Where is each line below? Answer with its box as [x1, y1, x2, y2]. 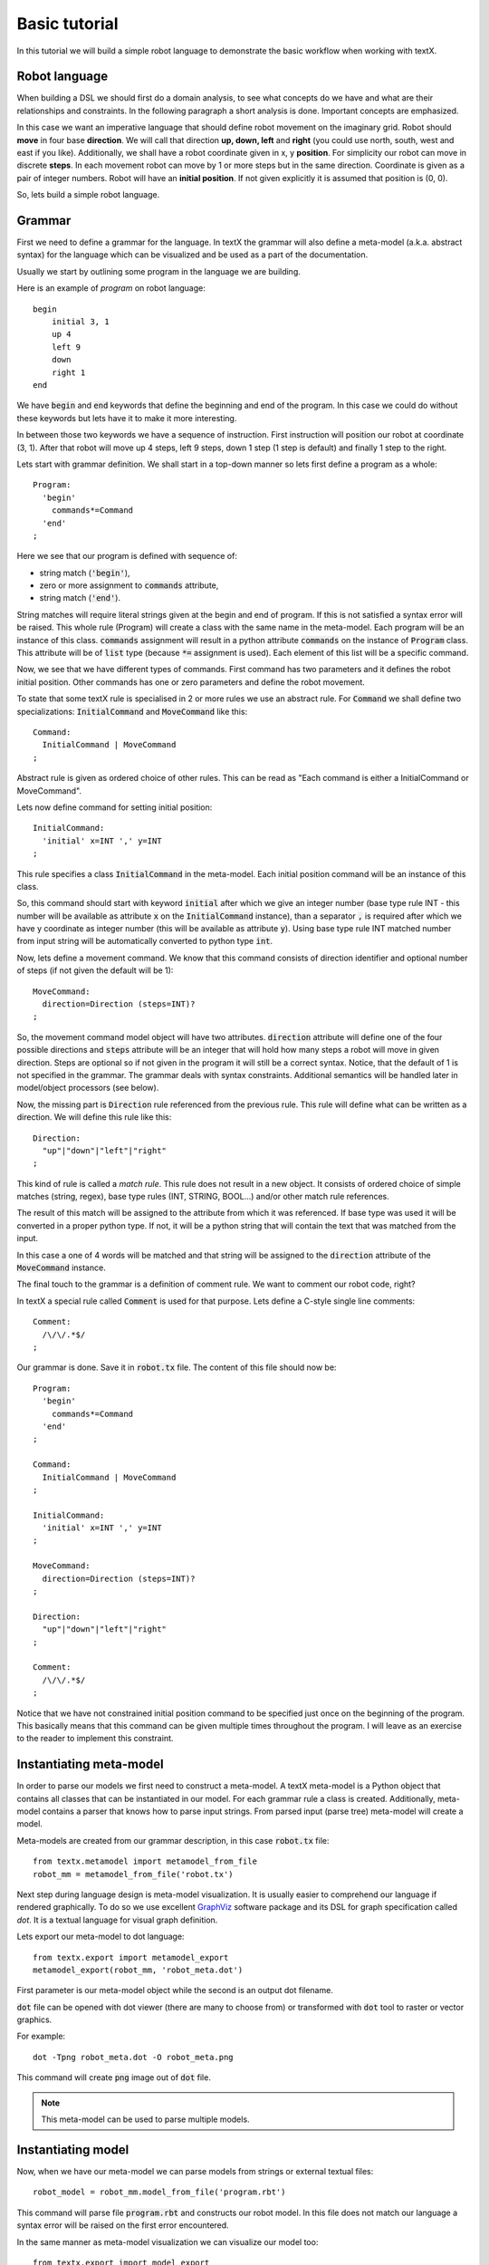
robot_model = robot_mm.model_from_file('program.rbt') [33, 2187, 286, 2197]
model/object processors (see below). [16, 1083, 159, 1094]
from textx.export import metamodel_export [33, 1952, 229, 1962]
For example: [16, 2030, 66, 2042]
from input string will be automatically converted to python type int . [16, 936, 273, 947]
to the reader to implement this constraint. [16, 1733, 174, 1744]
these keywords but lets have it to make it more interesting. [16, 412, 237, 423]
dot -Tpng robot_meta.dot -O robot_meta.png [33, 2052, 235, 2062]
